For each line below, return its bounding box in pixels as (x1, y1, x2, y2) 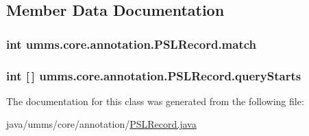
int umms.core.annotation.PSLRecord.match (6, 35, 257, 52)
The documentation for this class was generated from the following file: (6, 93, 304, 108)
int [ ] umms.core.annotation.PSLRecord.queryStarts (6, 67, 301, 84)
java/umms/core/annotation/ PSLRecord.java (6, 117, 197, 131)
